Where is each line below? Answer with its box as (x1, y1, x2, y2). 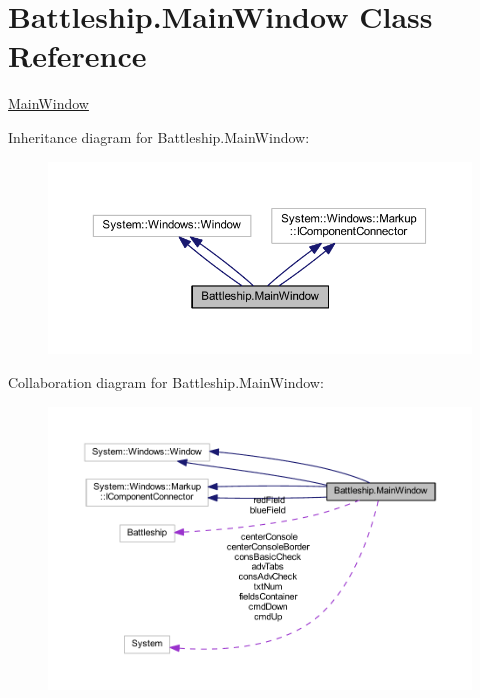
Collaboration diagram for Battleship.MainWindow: (8, 372, 324, 393)
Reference (8, 35, 147, 76)
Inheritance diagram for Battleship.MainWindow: (8, 126, 310, 147)
